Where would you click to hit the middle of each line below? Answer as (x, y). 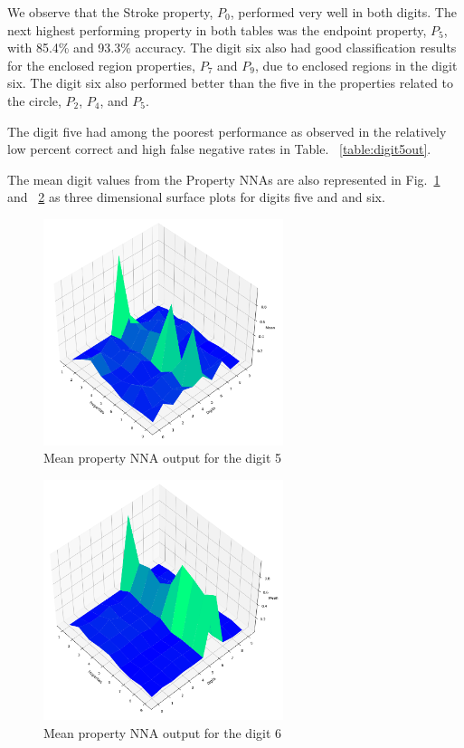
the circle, (34, 100)
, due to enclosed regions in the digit (356, 65)
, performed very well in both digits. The (343, 12)
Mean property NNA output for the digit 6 (163, 732)
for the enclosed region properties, (101, 65)
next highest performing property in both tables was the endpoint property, (217, 29)
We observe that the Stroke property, (110, 12)
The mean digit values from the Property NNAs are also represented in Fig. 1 (224, 179)
